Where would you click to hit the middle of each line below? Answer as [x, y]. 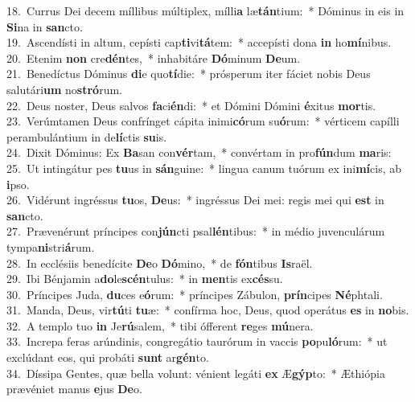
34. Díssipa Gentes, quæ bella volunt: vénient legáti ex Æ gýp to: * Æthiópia [196, 373]
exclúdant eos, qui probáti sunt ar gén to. [108, 357]
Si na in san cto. [45, 26]
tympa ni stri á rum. [51, 246]
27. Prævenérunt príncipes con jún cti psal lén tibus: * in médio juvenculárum [196, 231]
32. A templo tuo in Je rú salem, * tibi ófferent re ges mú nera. [160, 325]
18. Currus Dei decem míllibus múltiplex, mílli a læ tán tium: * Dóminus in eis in [205, 10]
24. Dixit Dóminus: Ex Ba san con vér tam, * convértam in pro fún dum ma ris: [199, 152]
